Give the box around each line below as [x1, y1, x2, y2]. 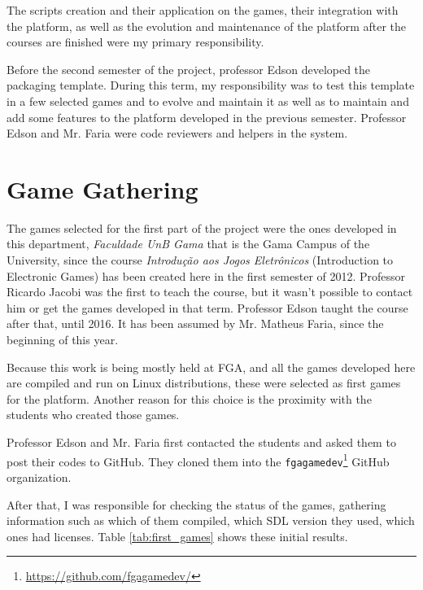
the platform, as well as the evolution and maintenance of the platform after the [7, 17, 407, 34]
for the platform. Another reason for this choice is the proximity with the [7, 390, 372, 407]
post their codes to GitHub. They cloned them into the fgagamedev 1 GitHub [7, 450, 390, 470]
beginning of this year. [7, 331, 119, 348]
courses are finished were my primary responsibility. [7, 33, 264, 50]
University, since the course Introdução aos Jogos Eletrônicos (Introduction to [7, 251, 394, 269]
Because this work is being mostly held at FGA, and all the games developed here [7, 358, 416, 375]
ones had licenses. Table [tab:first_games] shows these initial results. [7, 527, 348, 544]
